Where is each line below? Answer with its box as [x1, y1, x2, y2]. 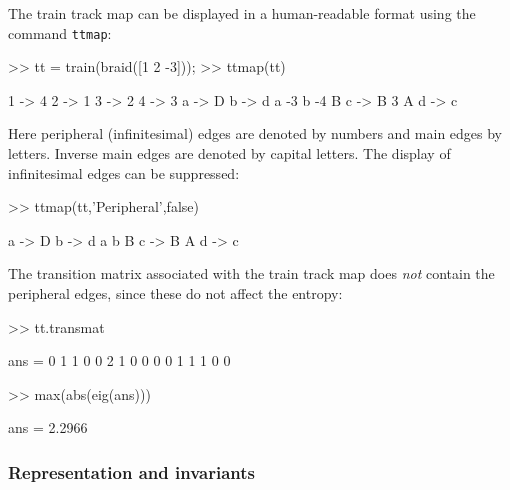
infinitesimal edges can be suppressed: [8, 162, 240, 183]
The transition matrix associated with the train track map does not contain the [8, 263, 495, 284]
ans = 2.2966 [8, 417, 88, 438]
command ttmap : [8, 22, 112, 43]
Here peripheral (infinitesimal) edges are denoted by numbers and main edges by [8, 123, 503, 144]
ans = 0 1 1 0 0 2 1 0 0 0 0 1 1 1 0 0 [8, 350, 231, 371]
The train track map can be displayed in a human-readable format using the [8, 3, 476, 23]
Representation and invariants [8, 459, 255, 484]
